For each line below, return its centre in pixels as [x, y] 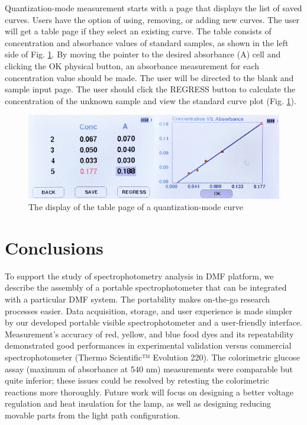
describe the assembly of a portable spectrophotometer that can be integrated [146, 287]
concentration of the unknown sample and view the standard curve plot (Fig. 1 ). [151, 100]
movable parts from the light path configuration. [93, 415]
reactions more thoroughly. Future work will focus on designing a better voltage [149, 392]
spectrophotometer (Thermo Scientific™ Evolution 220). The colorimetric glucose [152, 357]
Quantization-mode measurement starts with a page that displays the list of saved [153, 8]
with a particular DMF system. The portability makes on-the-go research [138, 299]
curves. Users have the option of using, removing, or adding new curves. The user [152, 19]
